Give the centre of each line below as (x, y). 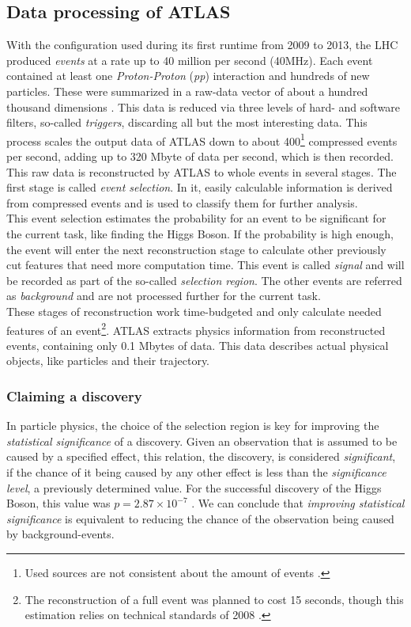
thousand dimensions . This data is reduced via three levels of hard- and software (204, 106)
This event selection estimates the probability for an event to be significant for (196, 218)
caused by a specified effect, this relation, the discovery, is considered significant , (201, 456)
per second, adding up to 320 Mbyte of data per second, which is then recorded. (200, 156)
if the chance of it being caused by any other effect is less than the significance (196, 471)
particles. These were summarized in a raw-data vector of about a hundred (187, 91)
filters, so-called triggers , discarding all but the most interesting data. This (187, 122)
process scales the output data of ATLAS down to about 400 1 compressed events (202, 139)
